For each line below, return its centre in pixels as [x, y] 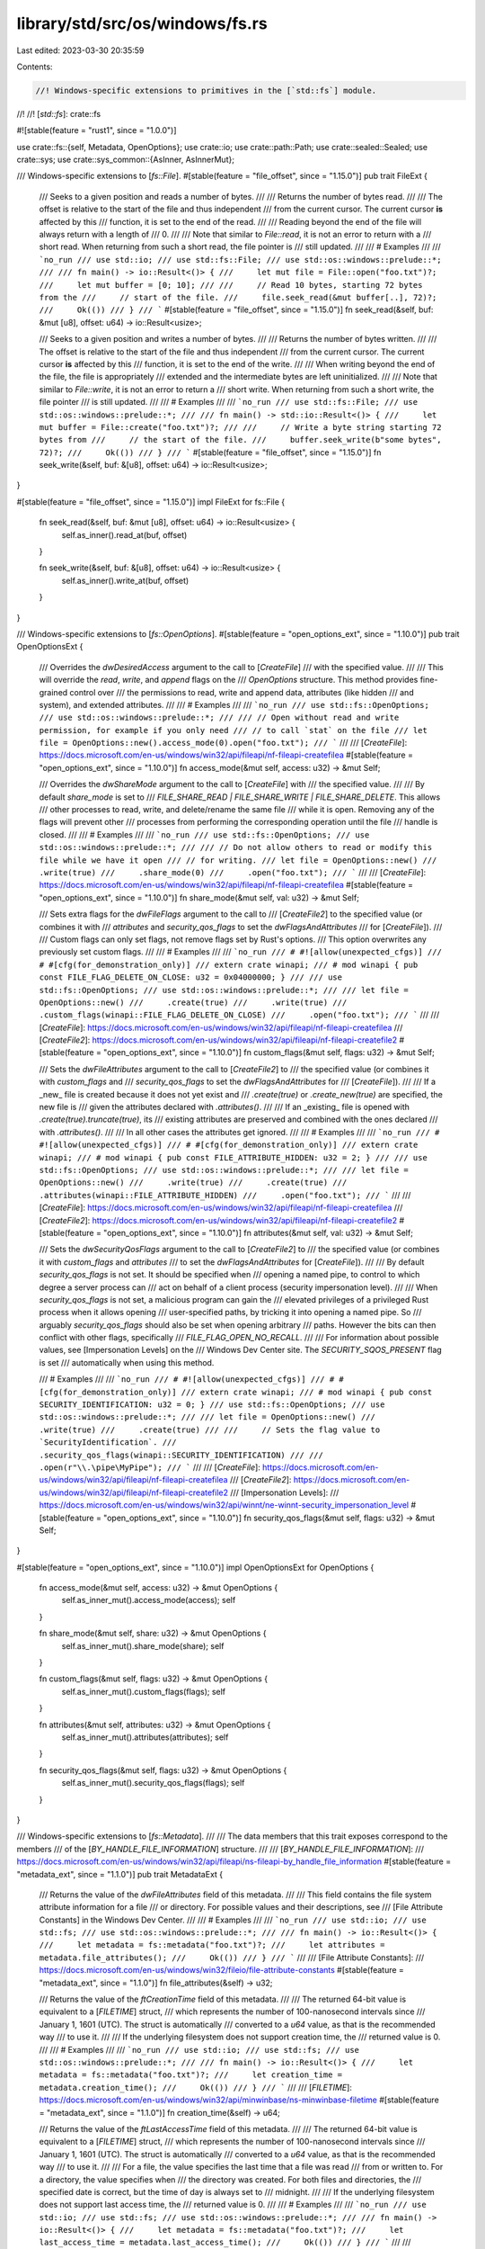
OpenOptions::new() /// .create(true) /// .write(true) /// [193, 1002]
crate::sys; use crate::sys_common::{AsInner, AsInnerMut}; [126, 160]
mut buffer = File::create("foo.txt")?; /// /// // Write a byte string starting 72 [240, 427]
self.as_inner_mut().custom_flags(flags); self [144, 1691]
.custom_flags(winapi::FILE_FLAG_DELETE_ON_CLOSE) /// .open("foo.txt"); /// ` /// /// [239, 1015]
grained [53, 692]
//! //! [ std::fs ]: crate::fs [59, 113]
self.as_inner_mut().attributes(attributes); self [145, 1737]
